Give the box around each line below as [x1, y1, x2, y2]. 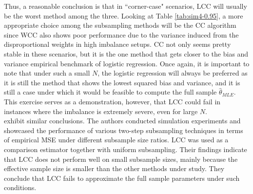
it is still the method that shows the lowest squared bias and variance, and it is [4, 77, 240, 87]
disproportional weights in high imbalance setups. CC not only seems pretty [4, 39, 231, 49]
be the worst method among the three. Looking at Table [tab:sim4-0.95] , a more [4, 10, 243, 20]
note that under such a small [4, 68, 90, 78]
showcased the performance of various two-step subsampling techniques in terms [4, 125, 243, 135]
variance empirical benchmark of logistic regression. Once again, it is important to [4, 58, 250, 68]
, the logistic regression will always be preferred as [97, 68, 248, 78]
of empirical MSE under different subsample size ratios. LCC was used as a [4, 135, 229, 145]
